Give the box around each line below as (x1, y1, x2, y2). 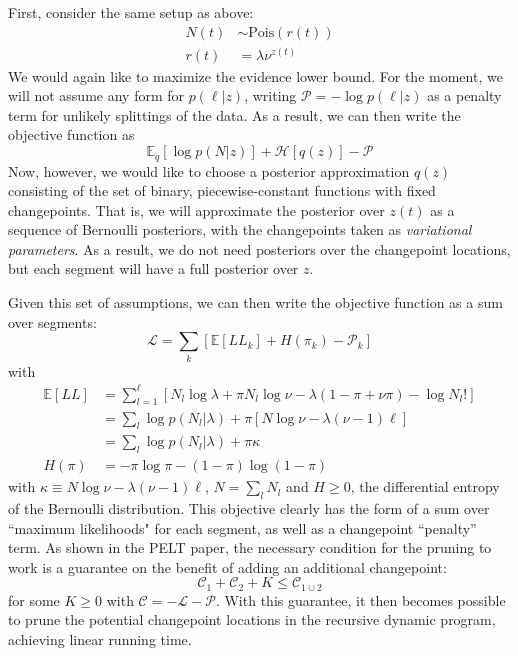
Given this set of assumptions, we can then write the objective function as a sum (8, 292, 503, 313)
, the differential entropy (350, 476, 500, 497)
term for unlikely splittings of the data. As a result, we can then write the (8, 104, 461, 125)
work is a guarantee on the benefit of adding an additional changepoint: (8, 556, 447, 577)
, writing (244, 85, 297, 106)
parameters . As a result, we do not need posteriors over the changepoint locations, (8, 238, 511, 259)
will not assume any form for (8, 85, 185, 106)
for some (8, 589, 60, 610)
